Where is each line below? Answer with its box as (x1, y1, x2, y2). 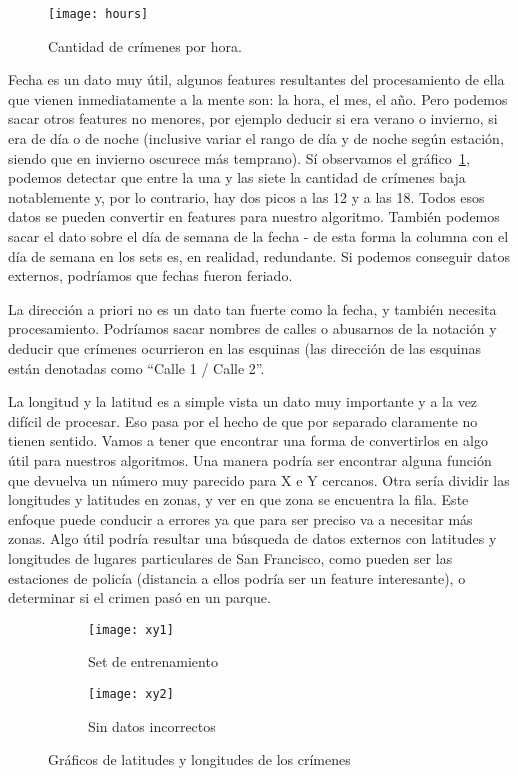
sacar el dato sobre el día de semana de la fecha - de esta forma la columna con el (8, 226, 509, 246)
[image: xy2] (88, 686, 174, 701)
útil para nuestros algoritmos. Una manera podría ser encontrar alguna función (8, 449, 492, 470)
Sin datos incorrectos (88, 715, 216, 736)
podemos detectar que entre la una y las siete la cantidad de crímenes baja (8, 167, 466, 188)
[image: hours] (48, 7, 149, 21)
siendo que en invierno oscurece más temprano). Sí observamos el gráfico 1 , (8, 147, 470, 168)
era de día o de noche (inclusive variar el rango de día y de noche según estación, (8, 128, 504, 149)
